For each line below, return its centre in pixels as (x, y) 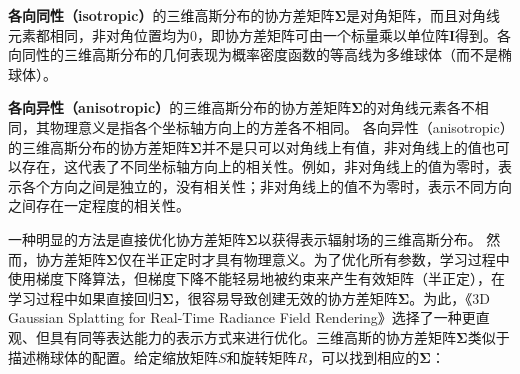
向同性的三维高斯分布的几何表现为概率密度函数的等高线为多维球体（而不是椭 (260, 54)
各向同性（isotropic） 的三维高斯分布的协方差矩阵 (171, 15)
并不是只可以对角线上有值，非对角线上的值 (341, 146)
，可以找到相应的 (363, 356)
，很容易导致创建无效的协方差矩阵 (285, 297)
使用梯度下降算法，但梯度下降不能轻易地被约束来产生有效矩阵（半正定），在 (256, 278)
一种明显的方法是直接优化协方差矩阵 (127, 238)
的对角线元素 (404, 107)
